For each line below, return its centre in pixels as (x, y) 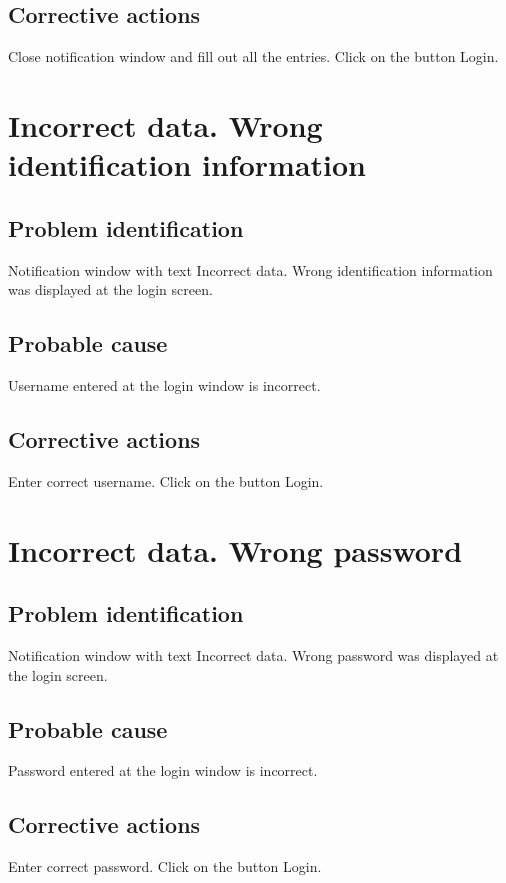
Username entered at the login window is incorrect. (164, 384)
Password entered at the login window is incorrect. (163, 770)
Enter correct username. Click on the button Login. (166, 480)
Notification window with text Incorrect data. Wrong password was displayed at (253, 654)
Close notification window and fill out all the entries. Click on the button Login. (253, 56)
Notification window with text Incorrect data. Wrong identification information (250, 269)
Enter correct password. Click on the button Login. (165, 866)
